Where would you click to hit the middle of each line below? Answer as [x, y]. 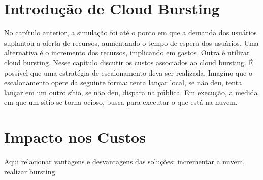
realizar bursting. [31, 171]
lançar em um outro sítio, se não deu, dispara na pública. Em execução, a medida [131, 92]
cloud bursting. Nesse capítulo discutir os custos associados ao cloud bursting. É [129, 62]
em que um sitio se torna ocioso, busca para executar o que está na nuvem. [121, 102]
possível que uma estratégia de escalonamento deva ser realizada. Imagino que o [128, 72]
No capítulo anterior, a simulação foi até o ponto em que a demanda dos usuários [130, 33]
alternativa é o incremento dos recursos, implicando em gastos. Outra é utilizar [127, 52]
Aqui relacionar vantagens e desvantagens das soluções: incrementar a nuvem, [125, 161]
